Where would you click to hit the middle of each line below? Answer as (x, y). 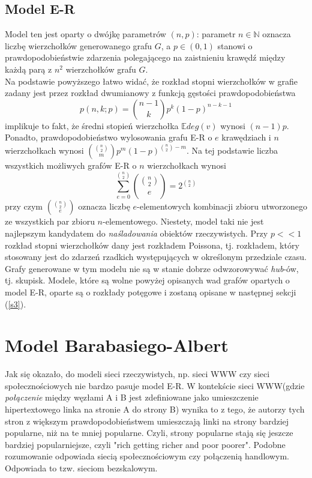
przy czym (24, 206)
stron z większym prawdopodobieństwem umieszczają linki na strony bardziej (147, 421)
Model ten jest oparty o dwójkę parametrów (85, 34)
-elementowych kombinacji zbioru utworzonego (222, 206)
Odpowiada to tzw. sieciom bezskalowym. (81, 467)
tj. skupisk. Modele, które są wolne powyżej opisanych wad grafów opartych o (147, 280)
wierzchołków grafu (101, 69)
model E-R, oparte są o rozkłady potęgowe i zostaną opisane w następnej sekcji (151, 292)
